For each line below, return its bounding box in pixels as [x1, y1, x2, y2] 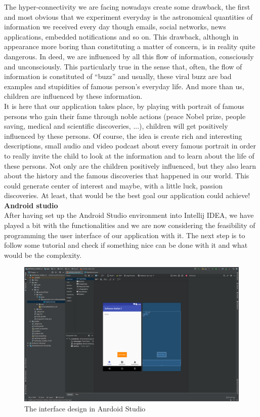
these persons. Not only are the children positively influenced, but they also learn [4, 160, 256, 171]
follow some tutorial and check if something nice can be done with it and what [4, 240, 248, 250]
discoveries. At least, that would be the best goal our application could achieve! [4, 190, 250, 201]
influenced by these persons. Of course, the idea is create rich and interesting [4, 130, 242, 141]
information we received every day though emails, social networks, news [4, 21, 226, 32]
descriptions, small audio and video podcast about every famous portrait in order [4, 140, 256, 151]
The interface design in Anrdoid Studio [24, 403, 146, 414]
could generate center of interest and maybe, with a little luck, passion [4, 180, 223, 191]
